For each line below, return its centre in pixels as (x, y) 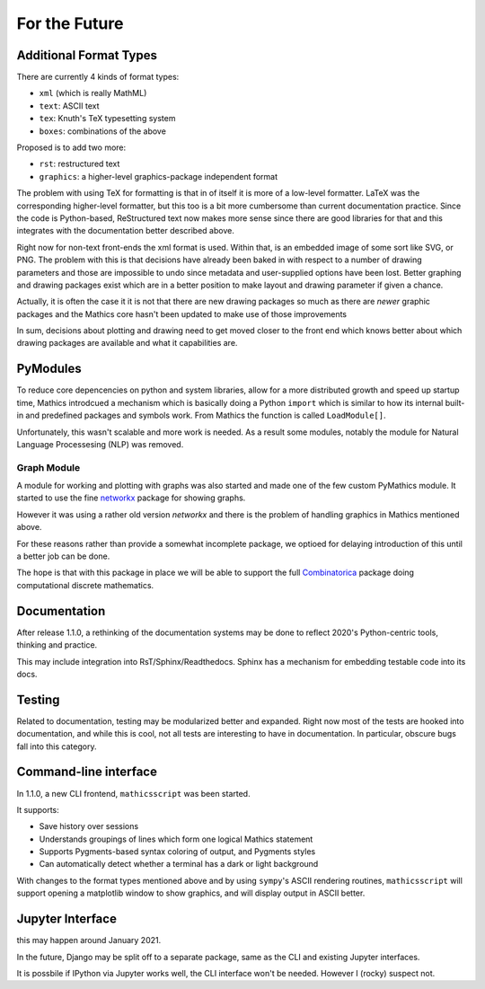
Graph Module (48, 467)
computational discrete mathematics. (85, 585)
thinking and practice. (57, 645)
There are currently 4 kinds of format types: (98, 77)
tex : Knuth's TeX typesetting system (107, 119)
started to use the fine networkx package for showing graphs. (131, 498)
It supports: (38, 809)
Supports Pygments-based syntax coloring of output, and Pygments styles (177, 852)
